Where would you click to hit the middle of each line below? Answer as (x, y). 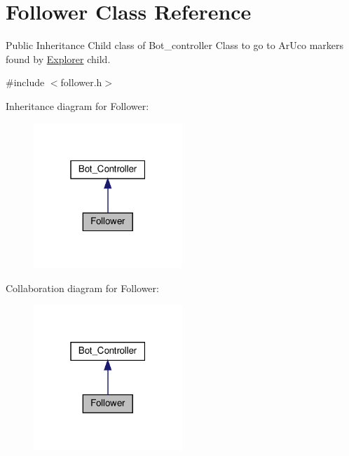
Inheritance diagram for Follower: (77, 105)
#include (25, 82)
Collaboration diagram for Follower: (82, 288)
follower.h (81, 82)
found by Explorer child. (58, 58)
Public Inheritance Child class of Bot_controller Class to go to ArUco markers (175, 45)
